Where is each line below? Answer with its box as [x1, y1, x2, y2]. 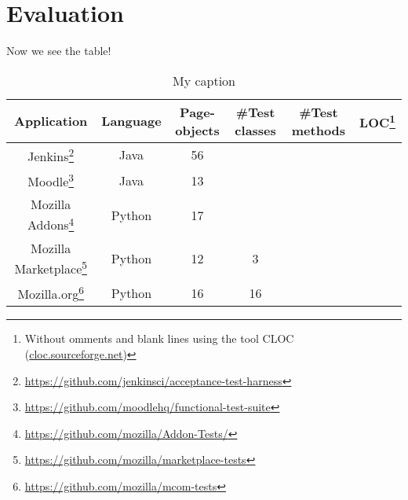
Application [13, 112, 88, 131]
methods [291, 120, 346, 139]
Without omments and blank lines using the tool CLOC [24, 330, 294, 347]
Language [101, 112, 162, 131]
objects [175, 120, 220, 139]
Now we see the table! [6, 42, 111, 59]
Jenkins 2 [27, 144, 75, 166]
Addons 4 [27, 213, 75, 234]
